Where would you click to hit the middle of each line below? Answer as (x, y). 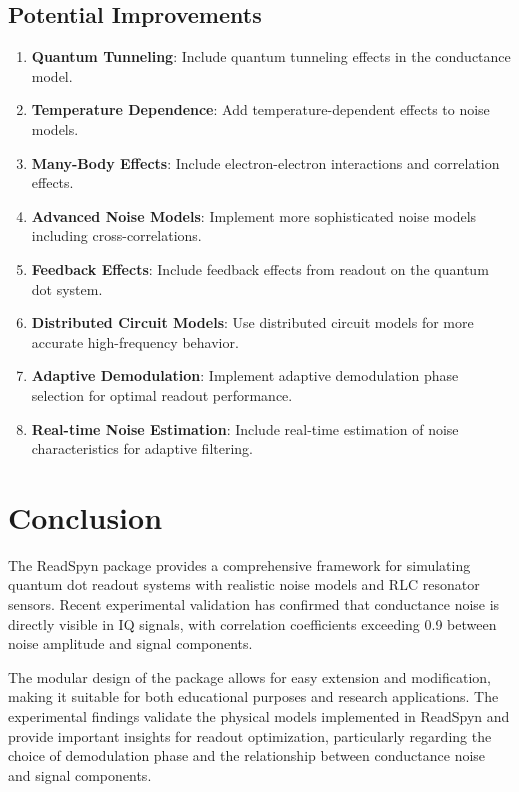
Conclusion (85, 516)
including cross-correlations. (116, 235)
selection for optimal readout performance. (162, 394)
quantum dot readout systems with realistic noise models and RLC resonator (244, 584)
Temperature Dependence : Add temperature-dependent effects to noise (260, 109)
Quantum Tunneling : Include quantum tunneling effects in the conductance (271, 56)
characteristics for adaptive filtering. (142, 448)
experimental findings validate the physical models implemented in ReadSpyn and (259, 715)
